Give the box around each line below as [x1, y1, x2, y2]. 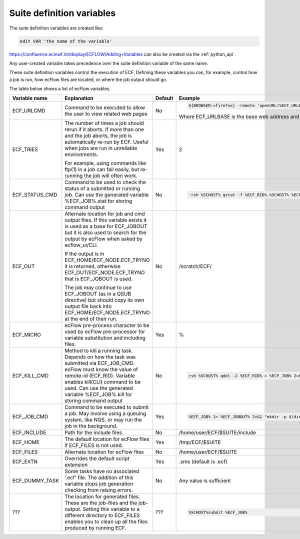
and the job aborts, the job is [64, 132, 132, 139]
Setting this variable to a [82, 505, 140, 512]
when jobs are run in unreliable [64, 145, 137, 152]
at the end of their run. [64, 315, 117, 322]
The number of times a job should [64, 120, 144, 127]
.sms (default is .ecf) [178, 458, 227, 465]
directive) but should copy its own [64, 296, 144, 303]
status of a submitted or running [64, 185, 140, 192]
